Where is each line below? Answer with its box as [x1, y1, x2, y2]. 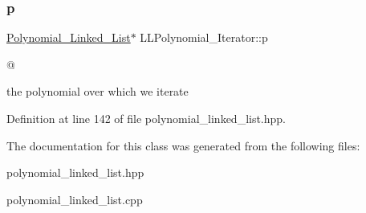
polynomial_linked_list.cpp [6, 190, 143, 207]
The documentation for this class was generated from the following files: [6, 137, 360, 154]
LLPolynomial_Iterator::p [140, 29, 268, 46]
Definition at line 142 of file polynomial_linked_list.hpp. [6, 110, 287, 126]
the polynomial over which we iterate [6, 83, 189, 100]
